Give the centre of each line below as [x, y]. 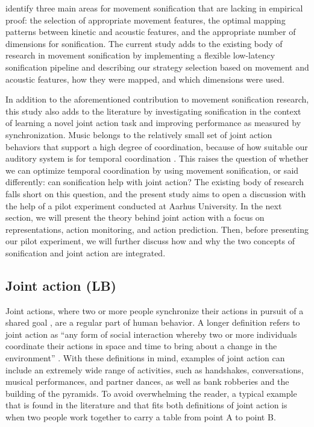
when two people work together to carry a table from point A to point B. [141, 417]
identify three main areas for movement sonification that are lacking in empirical [154, 8]
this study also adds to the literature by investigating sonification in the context [153, 111]
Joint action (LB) [61, 285]
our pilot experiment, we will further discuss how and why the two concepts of [150, 241]
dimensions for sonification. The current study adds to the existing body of [144, 43]
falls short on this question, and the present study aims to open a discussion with [156, 193]
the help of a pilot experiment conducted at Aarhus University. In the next [144, 205]
